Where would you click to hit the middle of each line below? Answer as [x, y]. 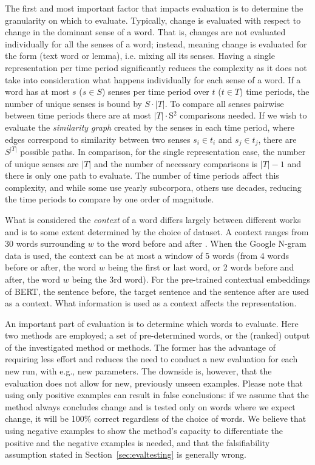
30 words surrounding [45, 243]
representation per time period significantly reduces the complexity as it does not [156, 67]
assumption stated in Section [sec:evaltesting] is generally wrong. [126, 454]
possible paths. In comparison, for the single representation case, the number [163, 151]
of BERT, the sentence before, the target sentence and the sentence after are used [157, 291]
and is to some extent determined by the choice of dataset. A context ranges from [157, 231]
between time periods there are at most [78, 115]
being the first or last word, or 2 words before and [201, 267]
